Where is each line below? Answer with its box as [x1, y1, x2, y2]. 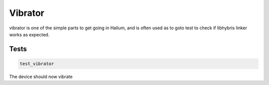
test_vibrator [19, 61, 54, 67]
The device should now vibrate [9, 74, 73, 80]
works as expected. [9, 31, 50, 37]
